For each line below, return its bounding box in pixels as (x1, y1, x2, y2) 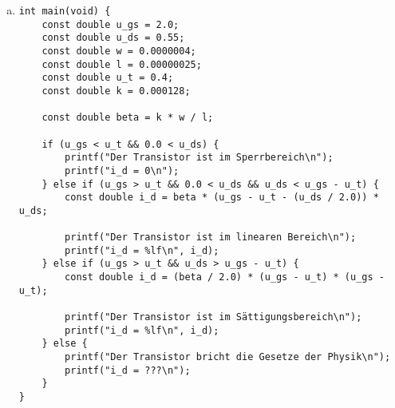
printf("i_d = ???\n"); (65, 364, 191, 376)
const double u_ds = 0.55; (41, 32, 185, 44)
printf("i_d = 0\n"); (65, 164, 180, 176)
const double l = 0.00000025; (41, 58, 202, 70)
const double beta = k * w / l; (41, 112, 214, 124)
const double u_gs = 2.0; (41, 18, 180, 30)
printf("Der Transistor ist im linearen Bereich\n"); (65, 232, 357, 244)
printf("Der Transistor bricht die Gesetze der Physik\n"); (65, 351, 391, 363)
